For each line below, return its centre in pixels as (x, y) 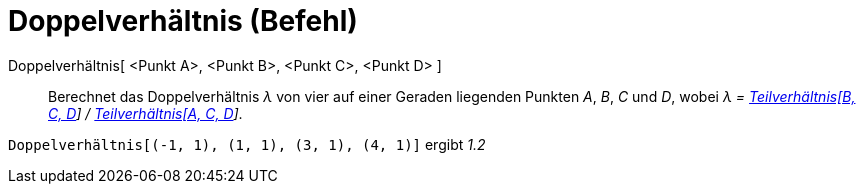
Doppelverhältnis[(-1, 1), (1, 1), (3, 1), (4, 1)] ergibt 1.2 (247, 144)
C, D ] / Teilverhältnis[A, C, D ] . (145, 113)
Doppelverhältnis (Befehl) (183, 21)
